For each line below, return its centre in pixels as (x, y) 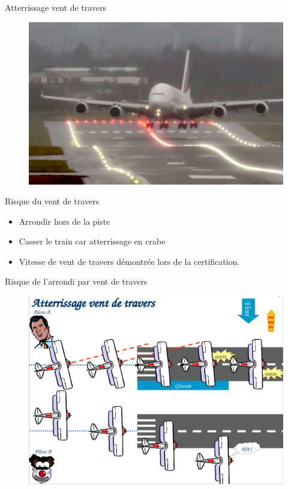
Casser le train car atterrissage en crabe (92, 241)
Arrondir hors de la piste (64, 221)
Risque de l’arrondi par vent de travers (76, 281)
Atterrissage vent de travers (56, 7)
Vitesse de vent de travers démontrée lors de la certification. (129, 261)
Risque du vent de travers (52, 201)
